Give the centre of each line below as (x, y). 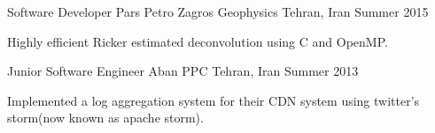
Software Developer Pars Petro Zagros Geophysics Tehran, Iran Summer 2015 (218, 11)
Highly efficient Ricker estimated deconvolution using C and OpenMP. (198, 41)
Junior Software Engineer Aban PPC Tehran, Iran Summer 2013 (183, 71)
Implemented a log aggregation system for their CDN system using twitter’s (214, 100)
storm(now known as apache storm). (105, 118)
